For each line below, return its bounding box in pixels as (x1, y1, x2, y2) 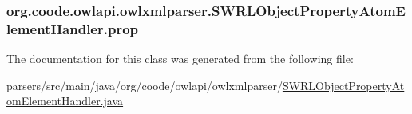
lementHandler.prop (6, 18, 139, 38)
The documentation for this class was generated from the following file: (6, 50, 354, 67)
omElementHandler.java (6, 92, 124, 109)
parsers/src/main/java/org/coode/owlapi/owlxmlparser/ (6, 77, 283, 93)
